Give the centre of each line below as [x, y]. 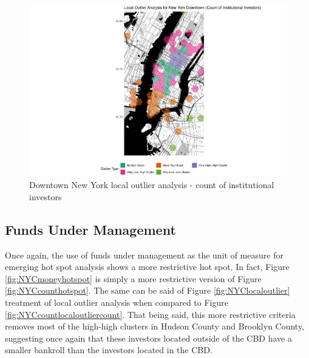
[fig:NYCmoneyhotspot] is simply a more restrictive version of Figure [133, 278]
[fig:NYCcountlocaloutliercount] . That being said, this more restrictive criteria [150, 314]
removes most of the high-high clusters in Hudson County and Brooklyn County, [155, 326]
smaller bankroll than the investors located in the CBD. [109, 350]
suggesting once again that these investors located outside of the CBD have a [148, 338]
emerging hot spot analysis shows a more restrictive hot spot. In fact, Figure [147, 267]
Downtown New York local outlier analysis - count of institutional [152, 185]
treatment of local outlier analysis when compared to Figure [117, 302]
